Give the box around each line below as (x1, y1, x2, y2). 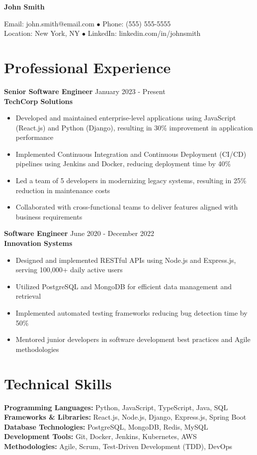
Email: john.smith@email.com (4, 18, 94, 28)
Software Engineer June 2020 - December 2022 (4, 228, 154, 238)
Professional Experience (4, 57, 171, 77)
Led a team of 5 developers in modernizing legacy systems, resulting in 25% (15, 175, 247, 186)
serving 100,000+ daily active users (15, 264, 123, 275)
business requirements (15, 211, 83, 222)
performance (15, 132, 54, 142)
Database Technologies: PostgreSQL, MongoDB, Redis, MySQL (4, 421, 208, 432)
